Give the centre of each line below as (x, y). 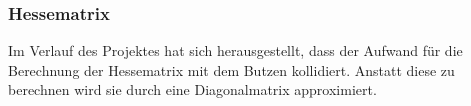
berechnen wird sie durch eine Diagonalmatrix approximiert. (192, 89)
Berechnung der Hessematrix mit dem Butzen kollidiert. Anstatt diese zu (231, 69)
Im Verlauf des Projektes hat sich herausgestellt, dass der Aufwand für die (235, 50)
